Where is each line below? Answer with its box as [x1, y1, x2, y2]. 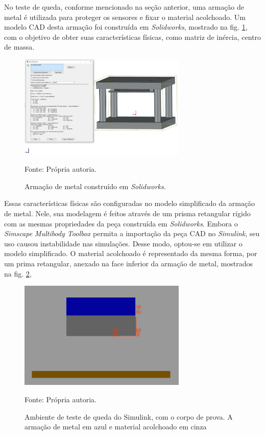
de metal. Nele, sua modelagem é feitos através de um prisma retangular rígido [4, 208, 251, 218]
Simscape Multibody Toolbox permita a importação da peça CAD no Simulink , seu [4, 228, 260, 239]
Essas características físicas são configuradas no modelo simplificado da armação [4, 198, 255, 209]
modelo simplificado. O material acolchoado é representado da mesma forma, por [4, 248, 257, 259]
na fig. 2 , [4, 268, 32, 279]
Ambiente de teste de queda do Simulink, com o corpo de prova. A [25, 411, 233, 422]
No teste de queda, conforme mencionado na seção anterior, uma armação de [4, 2, 245, 12]
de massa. [4, 41, 35, 52]
